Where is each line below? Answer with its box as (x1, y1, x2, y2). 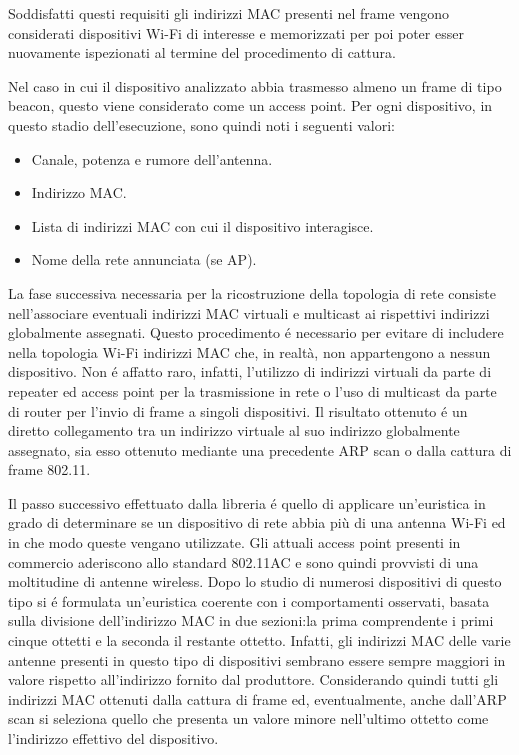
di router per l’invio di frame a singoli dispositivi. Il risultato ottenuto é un (8, 400, 468, 421)
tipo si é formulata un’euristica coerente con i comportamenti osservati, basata (8, 590, 490, 611)
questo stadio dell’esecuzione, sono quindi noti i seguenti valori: (8, 114, 395, 135)
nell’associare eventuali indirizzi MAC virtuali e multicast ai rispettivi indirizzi (8, 302, 490, 323)
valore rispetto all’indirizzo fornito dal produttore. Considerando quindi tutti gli (8, 669, 499, 690)
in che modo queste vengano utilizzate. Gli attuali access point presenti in (8, 532, 461, 553)
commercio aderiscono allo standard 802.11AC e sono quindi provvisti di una (8, 551, 479, 572)
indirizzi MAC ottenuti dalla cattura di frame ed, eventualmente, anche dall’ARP (8, 688, 507, 709)
